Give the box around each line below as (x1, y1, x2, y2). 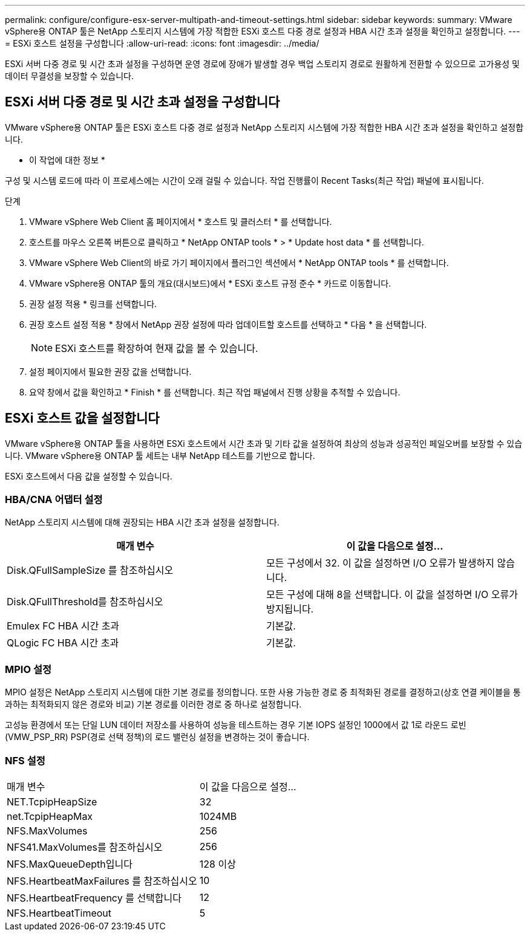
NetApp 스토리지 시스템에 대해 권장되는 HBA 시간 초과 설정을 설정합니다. (5, 517, 280, 528)
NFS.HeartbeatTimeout (7, 906, 112, 919)
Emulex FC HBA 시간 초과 (7, 620, 120, 632)
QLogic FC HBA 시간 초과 (7, 637, 119, 649)
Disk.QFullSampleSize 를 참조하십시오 (7, 564, 174, 577)
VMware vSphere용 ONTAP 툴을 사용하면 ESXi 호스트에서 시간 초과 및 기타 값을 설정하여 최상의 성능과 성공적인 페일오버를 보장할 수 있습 (5, 438, 523, 449)
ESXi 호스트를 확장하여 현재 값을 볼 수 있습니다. (55, 342, 258, 354)
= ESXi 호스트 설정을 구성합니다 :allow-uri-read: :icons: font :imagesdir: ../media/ (5, 38, 319, 48)
